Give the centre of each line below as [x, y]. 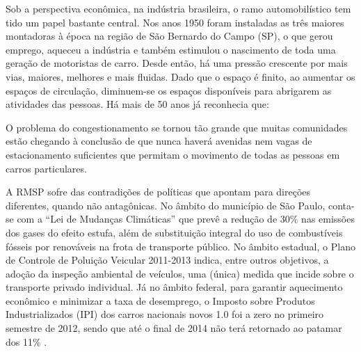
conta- [341, 205]
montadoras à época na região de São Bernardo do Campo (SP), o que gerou [169, 36]
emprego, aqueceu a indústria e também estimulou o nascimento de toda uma [171, 49]
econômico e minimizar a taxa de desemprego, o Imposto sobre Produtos [160, 300]
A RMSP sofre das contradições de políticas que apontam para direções [158, 192]
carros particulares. [46, 168]
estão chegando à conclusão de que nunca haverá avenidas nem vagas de [159, 141]
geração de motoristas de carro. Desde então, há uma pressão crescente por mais [177, 63]
